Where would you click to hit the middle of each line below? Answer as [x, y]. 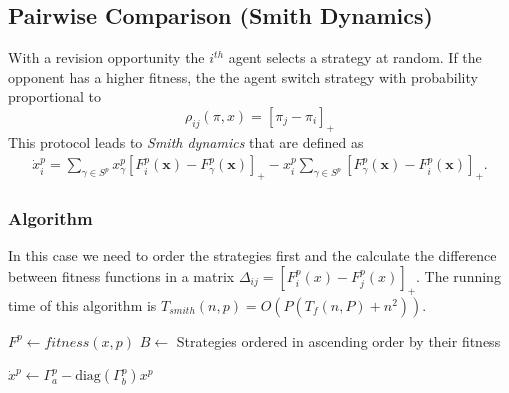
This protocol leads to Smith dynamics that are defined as [186, 141]
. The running [458, 276]
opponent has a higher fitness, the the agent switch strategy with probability [243, 76]
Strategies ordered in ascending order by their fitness [338, 340]
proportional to [55, 96]
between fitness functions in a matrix [121, 276]
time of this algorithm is [82, 304]
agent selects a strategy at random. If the [355, 57]
